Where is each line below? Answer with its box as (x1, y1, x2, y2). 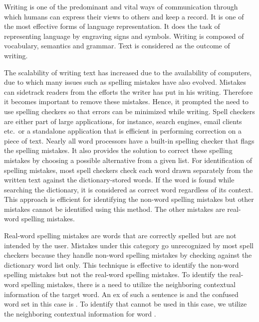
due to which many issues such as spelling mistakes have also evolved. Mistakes (4, 77, 246, 87)
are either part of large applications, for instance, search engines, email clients (4, 116, 242, 126)
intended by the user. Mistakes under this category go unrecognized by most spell (4, 240, 254, 250)
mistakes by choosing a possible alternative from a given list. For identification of (4, 155, 252, 165)
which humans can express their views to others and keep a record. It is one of (4, 11, 244, 21)
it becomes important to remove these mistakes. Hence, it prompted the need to (4, 96, 249, 107)
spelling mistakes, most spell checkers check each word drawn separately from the (4, 164, 253, 175)
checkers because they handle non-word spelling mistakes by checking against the (4, 250, 252, 260)
